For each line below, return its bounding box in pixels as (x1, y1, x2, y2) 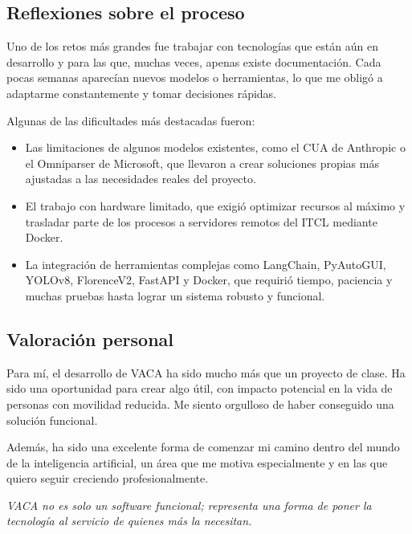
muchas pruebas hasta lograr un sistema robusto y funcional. (25, 287, 325, 304)
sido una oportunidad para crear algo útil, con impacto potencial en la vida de (6, 380, 393, 397)
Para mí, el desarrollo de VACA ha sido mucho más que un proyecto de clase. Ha (6, 364, 406, 381)
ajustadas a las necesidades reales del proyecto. (25, 170, 256, 187)
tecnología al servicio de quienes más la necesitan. (6, 512, 252, 529)
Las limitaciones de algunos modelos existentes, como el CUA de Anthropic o (25, 139, 406, 156)
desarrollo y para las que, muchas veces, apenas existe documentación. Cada (6, 53, 381, 70)
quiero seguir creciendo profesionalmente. (6, 470, 209, 487)
